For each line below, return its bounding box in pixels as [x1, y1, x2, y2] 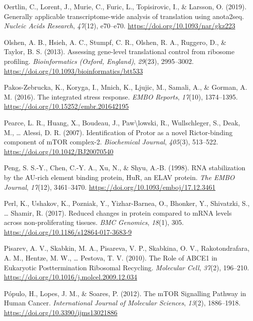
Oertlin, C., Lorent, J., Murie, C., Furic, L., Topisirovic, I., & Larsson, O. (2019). [4, 1, 247, 11]
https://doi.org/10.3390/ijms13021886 [4, 307, 117, 318]
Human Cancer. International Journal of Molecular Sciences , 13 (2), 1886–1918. [4, 298, 241, 308]
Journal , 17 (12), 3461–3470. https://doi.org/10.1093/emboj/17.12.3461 [4, 181, 215, 192]
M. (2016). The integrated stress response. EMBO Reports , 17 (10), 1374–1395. [4, 91, 238, 101]
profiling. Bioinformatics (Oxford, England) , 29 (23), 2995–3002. [4, 56, 194, 66]
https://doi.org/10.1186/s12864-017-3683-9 [4, 226, 132, 237]
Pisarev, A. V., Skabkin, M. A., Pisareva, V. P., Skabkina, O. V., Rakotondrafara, [4, 243, 250, 253]
